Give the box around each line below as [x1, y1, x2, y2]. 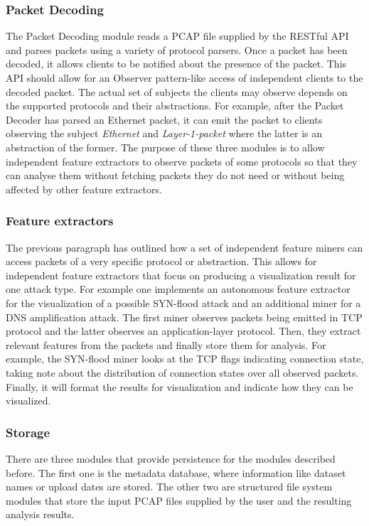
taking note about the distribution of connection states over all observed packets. [6, 365, 359, 380]
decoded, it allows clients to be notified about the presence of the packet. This [6, 56, 347, 71]
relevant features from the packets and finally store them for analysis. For [6, 337, 326, 352]
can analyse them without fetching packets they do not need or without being [6, 168, 345, 183]
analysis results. [6, 507, 75, 522]
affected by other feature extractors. [6, 181, 162, 196]
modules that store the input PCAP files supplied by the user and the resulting [6, 493, 352, 508]
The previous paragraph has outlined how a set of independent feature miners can [6, 240, 363, 254]
